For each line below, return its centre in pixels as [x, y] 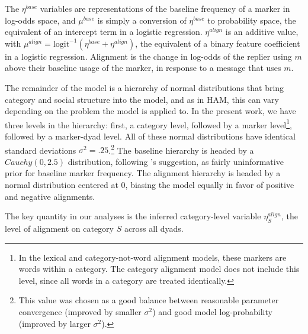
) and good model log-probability [212, 311]
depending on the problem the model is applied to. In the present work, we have [150, 111]
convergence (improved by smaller [80, 311]
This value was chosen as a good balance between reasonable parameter [149, 300]
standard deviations [41, 150]
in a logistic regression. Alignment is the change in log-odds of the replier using [148, 56]
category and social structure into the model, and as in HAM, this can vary [142, 99]
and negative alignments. [50, 196]
